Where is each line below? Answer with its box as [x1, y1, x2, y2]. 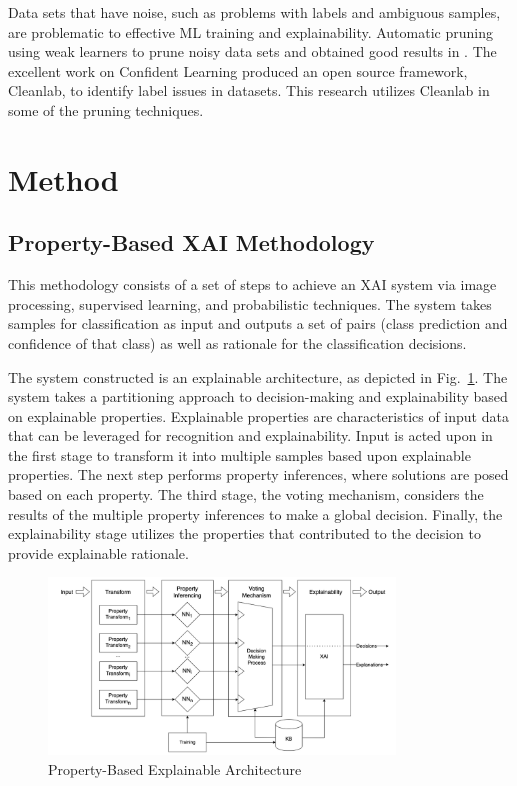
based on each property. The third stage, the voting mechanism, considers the [8, 484, 484, 505]
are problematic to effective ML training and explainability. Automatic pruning [8, 21, 493, 42]
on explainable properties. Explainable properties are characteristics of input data [8, 405, 509, 426]
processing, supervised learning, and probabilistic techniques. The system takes [8, 293, 492, 314]
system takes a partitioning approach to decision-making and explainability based [8, 386, 508, 407]
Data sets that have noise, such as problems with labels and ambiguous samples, [8, 2, 501, 22]
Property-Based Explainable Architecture [48, 758, 302, 779]
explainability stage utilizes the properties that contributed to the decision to [8, 523, 481, 544]
